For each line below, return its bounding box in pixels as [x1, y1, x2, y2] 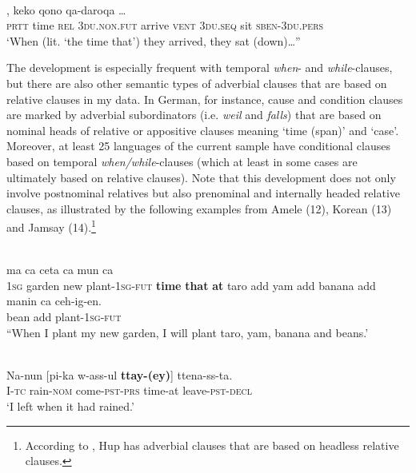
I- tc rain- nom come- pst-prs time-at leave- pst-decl [6, 382, 252, 399]
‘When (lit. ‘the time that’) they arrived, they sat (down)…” [6, 32, 301, 49]
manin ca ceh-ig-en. [6, 292, 102, 309]
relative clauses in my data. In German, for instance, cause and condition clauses [6, 90, 403, 107]
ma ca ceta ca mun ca [6, 261, 114, 278]
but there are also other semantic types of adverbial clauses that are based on [6, 74, 387, 91]
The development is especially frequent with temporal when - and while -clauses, [6, 59, 393, 76]
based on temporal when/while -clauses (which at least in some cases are [6, 153, 358, 169]
